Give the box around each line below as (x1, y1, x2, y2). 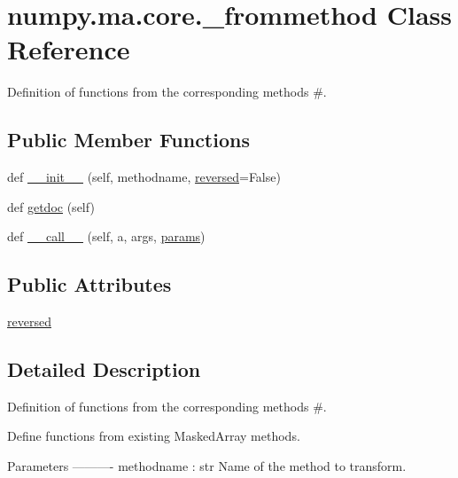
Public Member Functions (7, 126, 250, 153)
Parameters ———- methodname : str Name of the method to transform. (7, 457, 407, 475)
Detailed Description (7, 356, 201, 383)
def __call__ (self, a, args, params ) (7, 227, 206, 246)
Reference (7, 31, 130, 67)
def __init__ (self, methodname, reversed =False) (7, 168, 281, 186)
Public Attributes (7, 270, 172, 298)
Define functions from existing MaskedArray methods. (7, 427, 300, 445)
